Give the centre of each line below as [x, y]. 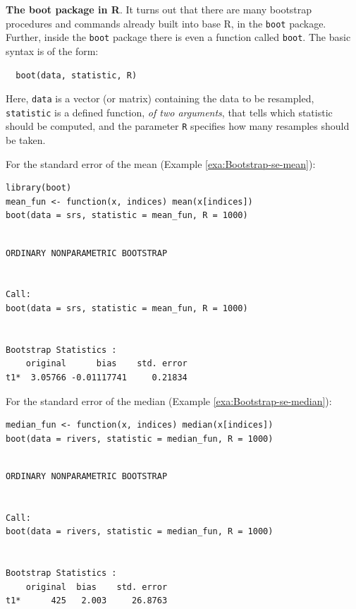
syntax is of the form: [52, 50]
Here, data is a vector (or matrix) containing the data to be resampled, [160, 98]
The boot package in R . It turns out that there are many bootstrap [159, 9]
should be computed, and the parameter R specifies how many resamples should [178, 126]
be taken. [26, 140]
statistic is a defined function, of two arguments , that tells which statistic [169, 112]
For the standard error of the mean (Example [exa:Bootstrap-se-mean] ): [161, 163]
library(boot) [39, 188]
